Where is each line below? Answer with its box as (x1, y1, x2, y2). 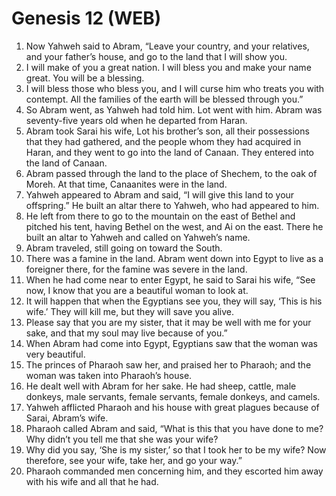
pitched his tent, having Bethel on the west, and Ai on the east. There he (25, 220, 324, 232)
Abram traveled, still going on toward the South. (25, 242, 223, 254)
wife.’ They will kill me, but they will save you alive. (25, 305, 235, 317)
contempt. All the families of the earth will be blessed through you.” (25, 93, 304, 105)
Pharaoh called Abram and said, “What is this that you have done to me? (25, 422, 324, 434)
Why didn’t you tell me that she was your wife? (25, 433, 219, 445)
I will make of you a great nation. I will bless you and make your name (25, 61, 312, 73)
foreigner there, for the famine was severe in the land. (25, 263, 248, 275)
